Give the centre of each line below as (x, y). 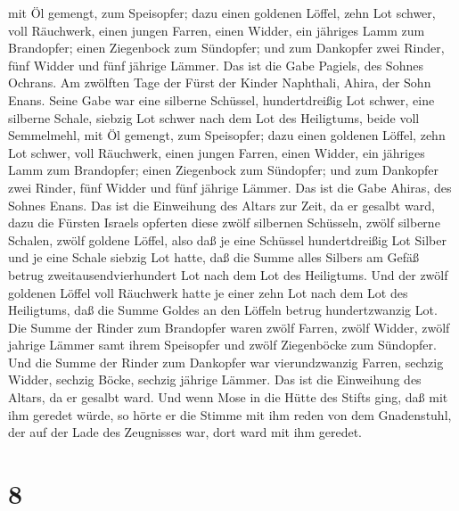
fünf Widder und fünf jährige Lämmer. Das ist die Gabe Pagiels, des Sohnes (216, 65)
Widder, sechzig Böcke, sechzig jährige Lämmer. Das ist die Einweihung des (215, 379)
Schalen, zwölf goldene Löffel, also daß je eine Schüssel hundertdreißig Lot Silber (227, 239)
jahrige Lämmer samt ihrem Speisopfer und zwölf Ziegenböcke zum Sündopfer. (222, 345)
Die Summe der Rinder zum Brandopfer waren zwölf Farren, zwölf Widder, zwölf (229, 327)
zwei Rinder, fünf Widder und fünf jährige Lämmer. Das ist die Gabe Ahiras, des (230, 187)
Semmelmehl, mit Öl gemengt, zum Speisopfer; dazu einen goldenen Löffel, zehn (227, 135)
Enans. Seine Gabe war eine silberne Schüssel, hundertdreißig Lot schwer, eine (221, 99)
